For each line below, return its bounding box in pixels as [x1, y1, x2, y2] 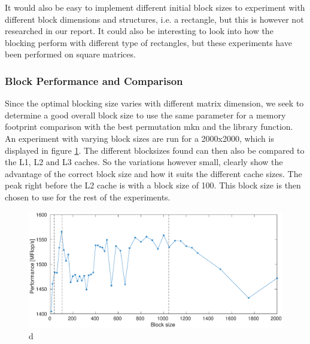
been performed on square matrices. [5, 48, 136, 60]
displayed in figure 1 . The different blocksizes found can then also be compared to [5, 144, 305, 156]
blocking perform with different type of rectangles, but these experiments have [5, 36, 292, 48]
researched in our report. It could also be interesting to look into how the [5, 25, 273, 37]
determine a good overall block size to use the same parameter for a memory [5, 108, 286, 121]
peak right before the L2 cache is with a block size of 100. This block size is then [5, 179, 301, 191]
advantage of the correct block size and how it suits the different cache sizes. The [5, 167, 302, 179]
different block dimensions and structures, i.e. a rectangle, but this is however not [5, 13, 304, 25]
